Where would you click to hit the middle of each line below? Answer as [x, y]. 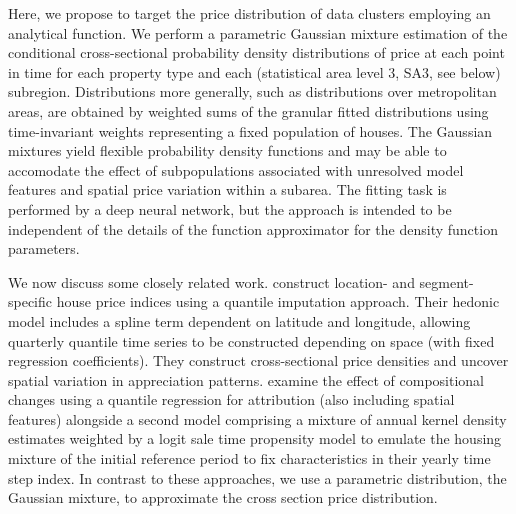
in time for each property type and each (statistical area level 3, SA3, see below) [254, 71]
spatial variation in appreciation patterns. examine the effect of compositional [246, 379]
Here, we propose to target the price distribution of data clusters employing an [249, 13]
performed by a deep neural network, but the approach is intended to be [230, 208]
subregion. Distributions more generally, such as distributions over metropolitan [252, 91]
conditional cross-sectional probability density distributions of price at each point [256, 52]
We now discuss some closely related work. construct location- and [211, 281]
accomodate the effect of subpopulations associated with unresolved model [236, 169]
